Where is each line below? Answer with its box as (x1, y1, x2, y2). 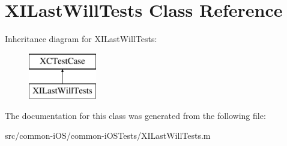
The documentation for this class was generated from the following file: (5, 109, 266, 121)
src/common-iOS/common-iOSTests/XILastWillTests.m (5, 129, 211, 142)
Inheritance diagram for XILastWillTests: (5, 32, 157, 45)
